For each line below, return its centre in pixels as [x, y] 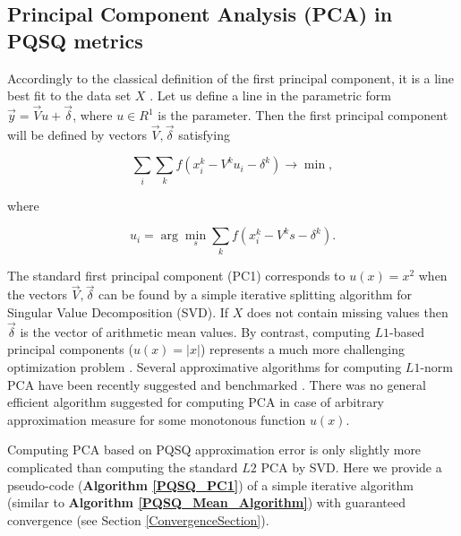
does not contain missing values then [348, 312]
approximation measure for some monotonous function [157, 419]
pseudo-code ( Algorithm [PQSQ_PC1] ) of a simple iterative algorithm [210, 484]
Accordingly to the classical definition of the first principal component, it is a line [230, 78]
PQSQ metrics [75, 40]
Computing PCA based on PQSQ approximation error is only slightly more [214, 450]
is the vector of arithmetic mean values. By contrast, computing [195, 331]
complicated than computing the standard [123, 467]
